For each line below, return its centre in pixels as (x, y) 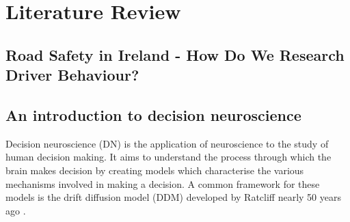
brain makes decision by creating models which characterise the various (155, 170)
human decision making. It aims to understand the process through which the (169, 157)
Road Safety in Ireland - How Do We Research (175, 54)
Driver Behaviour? (72, 75)
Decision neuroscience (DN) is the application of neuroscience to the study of (167, 143)
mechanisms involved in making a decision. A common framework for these (163, 183)
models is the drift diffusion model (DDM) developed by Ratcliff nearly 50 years (174, 197)
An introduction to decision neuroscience (153, 114)
